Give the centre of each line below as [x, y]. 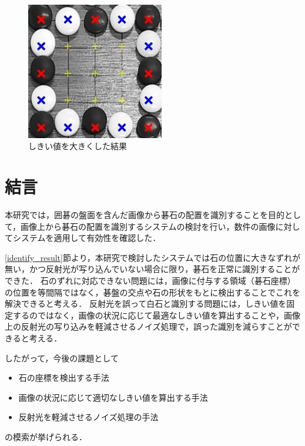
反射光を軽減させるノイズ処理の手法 [88, 417]
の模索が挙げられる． [46, 436]
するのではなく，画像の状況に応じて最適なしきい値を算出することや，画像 [157, 315]
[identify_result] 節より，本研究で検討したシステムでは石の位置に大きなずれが [153, 257]
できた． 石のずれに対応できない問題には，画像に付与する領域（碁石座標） [150, 281]
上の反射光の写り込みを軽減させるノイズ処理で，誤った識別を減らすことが [148, 326]
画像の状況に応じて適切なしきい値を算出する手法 [113, 397]
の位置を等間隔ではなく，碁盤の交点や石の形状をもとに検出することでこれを [152, 292]
